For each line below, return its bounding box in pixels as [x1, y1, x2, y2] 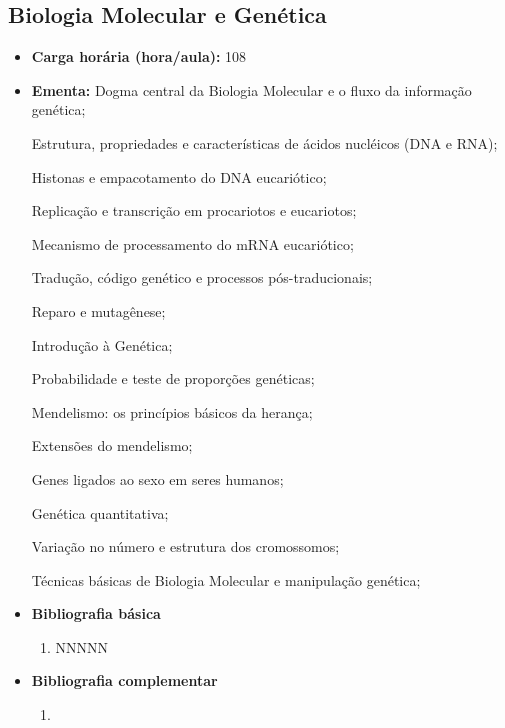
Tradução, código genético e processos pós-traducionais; [31, 267, 373, 288]
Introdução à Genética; [31, 334, 173, 355]
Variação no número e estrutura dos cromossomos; [31, 536, 340, 557]
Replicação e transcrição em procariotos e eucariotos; [31, 200, 357, 221]
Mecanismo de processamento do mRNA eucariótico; [31, 233, 354, 254]
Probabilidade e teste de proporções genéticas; [31, 368, 315, 389]
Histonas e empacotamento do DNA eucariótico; [31, 166, 327, 187]
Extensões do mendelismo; [31, 435, 193, 456]
